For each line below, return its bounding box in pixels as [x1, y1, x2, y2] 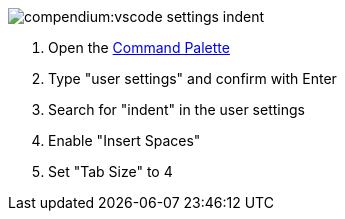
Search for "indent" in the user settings [48, 101, 305, 118]
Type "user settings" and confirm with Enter [48, 70, 337, 87]
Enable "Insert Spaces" [48, 132, 201, 149]
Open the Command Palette [48, 39, 230, 56]
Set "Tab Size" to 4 [48, 163, 173, 180]
